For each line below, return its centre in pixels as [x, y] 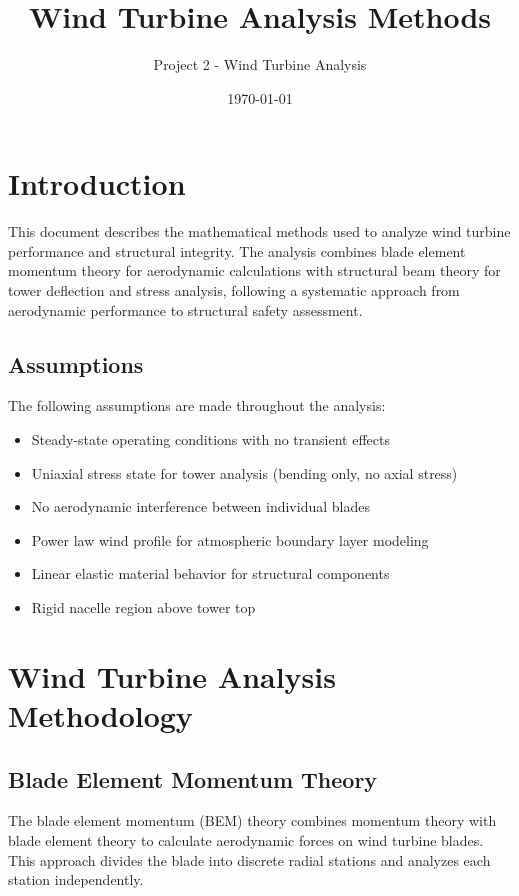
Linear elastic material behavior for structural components [210, 573]
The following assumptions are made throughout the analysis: [197, 405]
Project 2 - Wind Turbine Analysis [260, 64]
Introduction [97, 183]
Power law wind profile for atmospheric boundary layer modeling [230, 539]
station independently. [76, 879]
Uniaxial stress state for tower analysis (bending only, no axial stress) [244, 472]
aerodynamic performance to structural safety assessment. [185, 309]
